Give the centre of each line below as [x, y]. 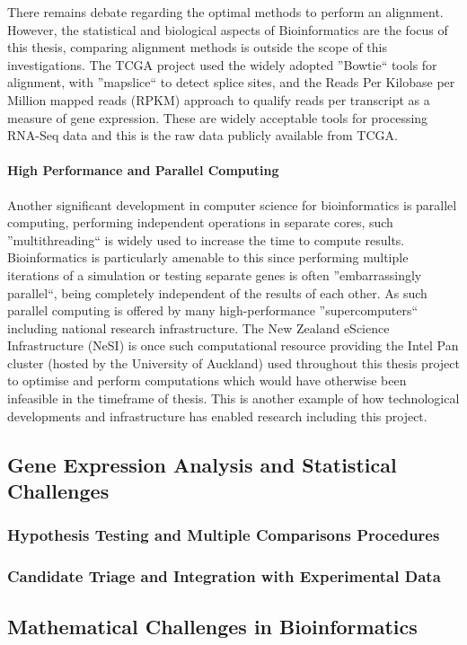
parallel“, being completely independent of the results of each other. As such [217, 292]
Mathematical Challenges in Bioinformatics [212, 626]
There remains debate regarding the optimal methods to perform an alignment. [225, 12]
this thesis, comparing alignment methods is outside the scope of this [197, 47]
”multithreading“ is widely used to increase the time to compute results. [206, 239]
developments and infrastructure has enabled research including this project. [217, 415]
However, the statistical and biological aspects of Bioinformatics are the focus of [228, 29]
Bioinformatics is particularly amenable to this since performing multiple [208, 257]
